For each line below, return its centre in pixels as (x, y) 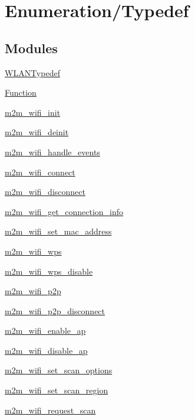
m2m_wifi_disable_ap (46, 350)
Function (21, 92)
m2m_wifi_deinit (37, 132)
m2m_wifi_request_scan (50, 410)
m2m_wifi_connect (40, 172)
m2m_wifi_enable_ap (45, 331)
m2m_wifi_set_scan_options (59, 370)
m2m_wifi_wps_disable (49, 271)
